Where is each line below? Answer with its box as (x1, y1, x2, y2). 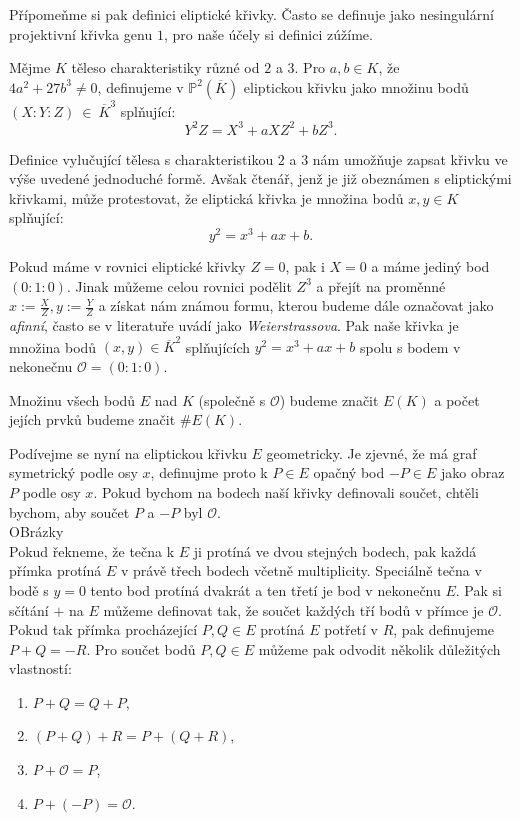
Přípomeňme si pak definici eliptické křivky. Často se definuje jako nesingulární (9, 4, 494, 24)
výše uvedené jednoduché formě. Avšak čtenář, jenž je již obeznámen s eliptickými (9, 168, 512, 189)
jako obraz (440, 462, 505, 483)
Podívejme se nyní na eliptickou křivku (9, 442, 247, 463)
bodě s (9, 579, 49, 600)
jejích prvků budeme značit (9, 409, 176, 430)
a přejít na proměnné (316, 275, 446, 296)
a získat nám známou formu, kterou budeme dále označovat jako (98, 295, 494, 316)
